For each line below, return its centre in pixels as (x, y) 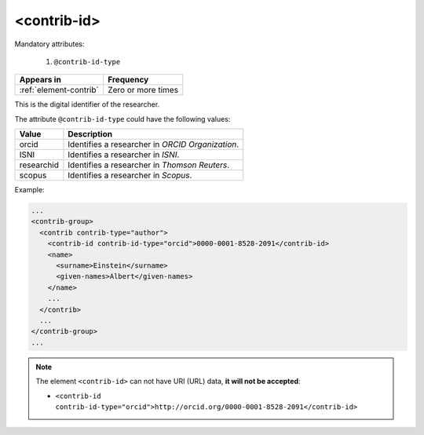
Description (90, 134)
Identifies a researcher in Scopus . (130, 175)
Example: (29, 190)
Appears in (40, 80)
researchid (39, 165)
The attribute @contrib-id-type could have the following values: (122, 119)
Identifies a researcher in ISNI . (124, 155)
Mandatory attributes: (50, 44)
